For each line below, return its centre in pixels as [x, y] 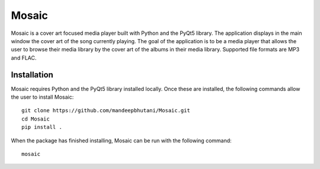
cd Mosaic [36, 119]
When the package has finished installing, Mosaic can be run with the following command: [121, 140]
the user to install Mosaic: [42, 97]
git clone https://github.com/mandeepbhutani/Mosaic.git [106, 110]
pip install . [42, 127]
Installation [32, 75]
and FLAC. [24, 58]
